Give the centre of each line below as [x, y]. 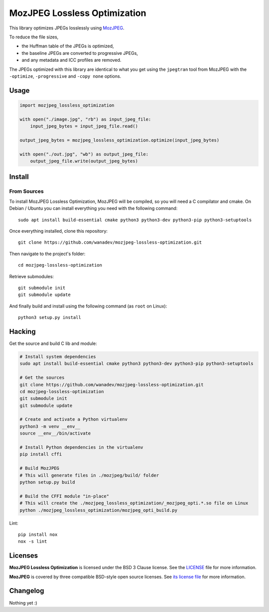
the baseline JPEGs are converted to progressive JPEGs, [80, 53]
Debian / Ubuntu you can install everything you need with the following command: [93, 208]
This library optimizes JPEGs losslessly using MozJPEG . [67, 28]
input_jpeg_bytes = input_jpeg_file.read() [84, 126]
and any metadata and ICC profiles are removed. [71, 60]
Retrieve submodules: [32, 276]
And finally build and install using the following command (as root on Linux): [88, 306]
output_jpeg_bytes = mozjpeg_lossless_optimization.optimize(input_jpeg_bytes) [120, 140]
